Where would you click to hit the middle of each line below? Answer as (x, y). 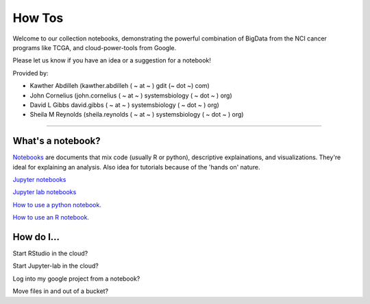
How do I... (36, 237)
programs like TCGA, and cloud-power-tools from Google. (95, 47)
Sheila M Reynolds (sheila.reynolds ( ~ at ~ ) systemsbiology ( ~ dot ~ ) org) (137, 115)
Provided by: (30, 73)
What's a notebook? (57, 141)
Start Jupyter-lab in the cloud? (56, 266)
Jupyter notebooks (39, 179)
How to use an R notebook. (51, 218)
